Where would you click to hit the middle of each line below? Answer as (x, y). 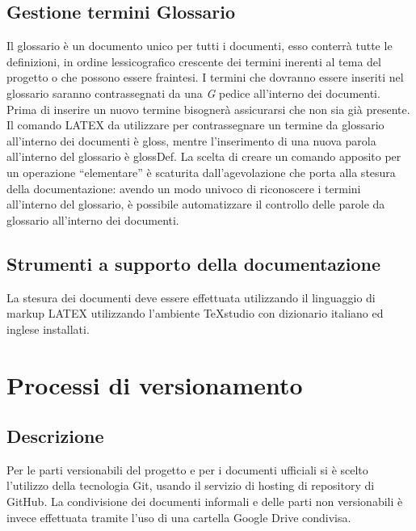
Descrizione (55, 436)
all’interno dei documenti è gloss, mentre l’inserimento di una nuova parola (191, 140)
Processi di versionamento (155, 384)
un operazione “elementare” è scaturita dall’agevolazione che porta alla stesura (201, 172)
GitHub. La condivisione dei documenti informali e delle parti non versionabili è (205, 501)
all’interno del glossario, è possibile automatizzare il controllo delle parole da (196, 204)
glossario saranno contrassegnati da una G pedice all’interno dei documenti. (193, 93)
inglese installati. (48, 329)
